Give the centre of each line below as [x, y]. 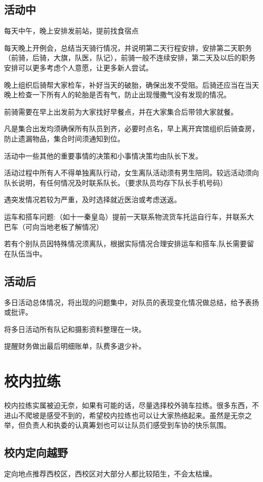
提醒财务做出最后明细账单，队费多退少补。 [75, 346]
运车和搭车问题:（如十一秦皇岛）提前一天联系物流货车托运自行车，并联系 [125, 216]
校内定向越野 [36, 452]
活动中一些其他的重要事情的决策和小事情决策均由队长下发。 [103, 155]
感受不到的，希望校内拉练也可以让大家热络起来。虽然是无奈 [145, 415]
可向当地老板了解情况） [64, 226]
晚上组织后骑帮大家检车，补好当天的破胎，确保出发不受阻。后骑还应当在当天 [131, 84]
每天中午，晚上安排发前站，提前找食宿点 [71, 31]
